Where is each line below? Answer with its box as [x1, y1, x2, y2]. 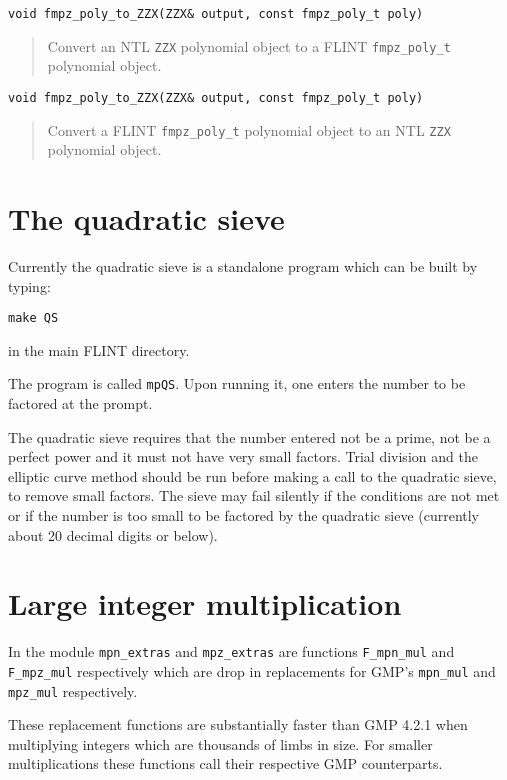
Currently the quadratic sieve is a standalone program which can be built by [8, 255, 478, 276]
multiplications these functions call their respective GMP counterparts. [8, 753, 443, 774]
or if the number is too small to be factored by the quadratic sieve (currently [8, 505, 480, 525]
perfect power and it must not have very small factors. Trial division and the [8, 446, 478, 467]
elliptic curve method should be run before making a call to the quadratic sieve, [8, 465, 497, 486]
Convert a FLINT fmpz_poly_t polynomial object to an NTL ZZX [47, 119, 451, 140]
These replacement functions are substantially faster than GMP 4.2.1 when [8, 714, 468, 735]
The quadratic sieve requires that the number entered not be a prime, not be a [8, 426, 491, 447]
